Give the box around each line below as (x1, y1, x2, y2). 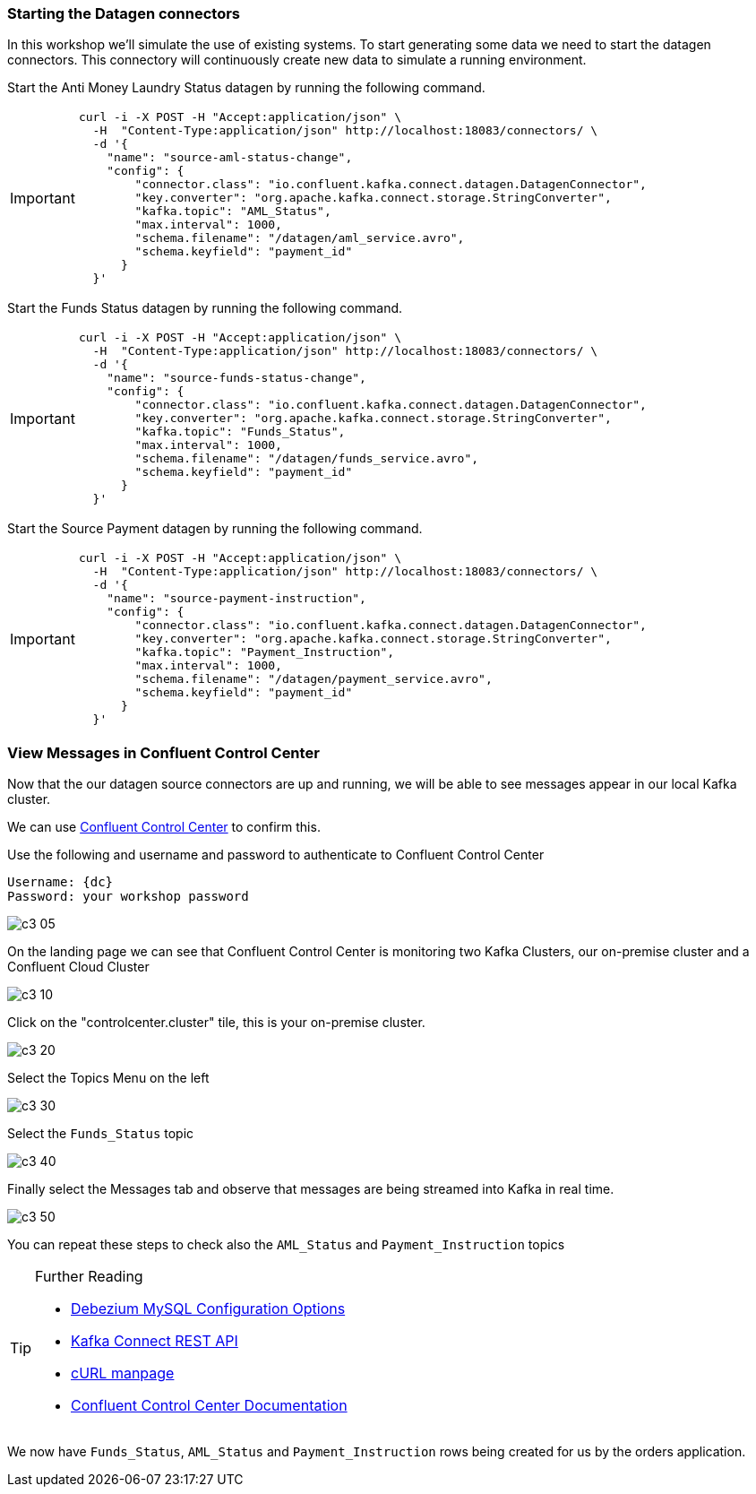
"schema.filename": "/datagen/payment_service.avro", (134, 672, 493, 687)
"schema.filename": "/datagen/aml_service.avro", (134, 231, 465, 246)
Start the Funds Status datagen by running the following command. (7, 300, 403, 316)
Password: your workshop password (7, 889, 249, 904)
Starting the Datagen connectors (7, 4, 241, 22)
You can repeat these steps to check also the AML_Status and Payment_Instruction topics (7, 1237, 565, 1253)
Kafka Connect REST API (71, 1332, 238, 1351)
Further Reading (35, 1267, 143, 1286)
